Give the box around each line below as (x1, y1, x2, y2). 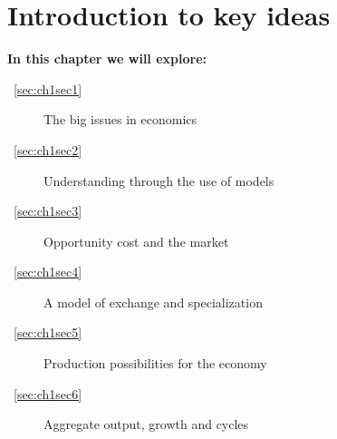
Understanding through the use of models (43, 171, 274, 190)
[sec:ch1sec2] (14, 140, 82, 159)
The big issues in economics (43, 110, 197, 129)
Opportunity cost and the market (43, 231, 229, 250)
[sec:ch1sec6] (14, 384, 82, 403)
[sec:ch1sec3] (14, 201, 82, 220)
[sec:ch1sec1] (14, 79, 82, 98)
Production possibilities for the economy (43, 354, 267, 373)
